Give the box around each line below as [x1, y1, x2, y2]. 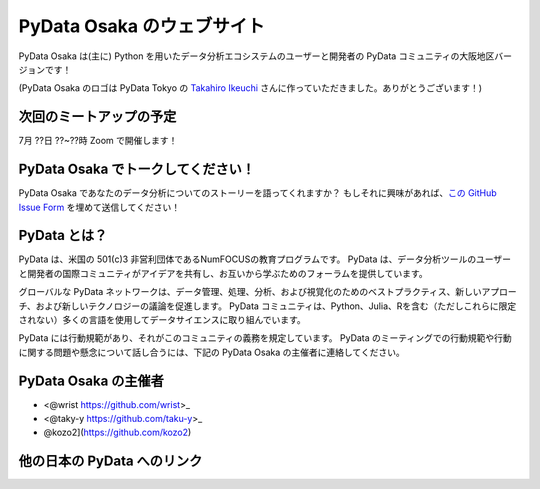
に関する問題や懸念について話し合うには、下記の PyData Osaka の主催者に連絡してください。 [18, 346, 405, 358]
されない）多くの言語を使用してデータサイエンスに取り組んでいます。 [18, 314, 307, 325]
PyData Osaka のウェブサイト [18, 15, 265, 37]
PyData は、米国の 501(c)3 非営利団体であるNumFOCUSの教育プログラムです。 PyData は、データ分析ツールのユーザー [18, 253, 512, 265]
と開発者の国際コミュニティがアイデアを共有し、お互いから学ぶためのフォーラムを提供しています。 [18, 267, 429, 279]
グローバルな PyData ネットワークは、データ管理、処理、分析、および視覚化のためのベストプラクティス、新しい [18, 286, 482, 298]
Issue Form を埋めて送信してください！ [18, 201, 180, 213]
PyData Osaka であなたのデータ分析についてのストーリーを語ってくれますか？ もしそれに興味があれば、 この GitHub [18, 187, 497, 199]
